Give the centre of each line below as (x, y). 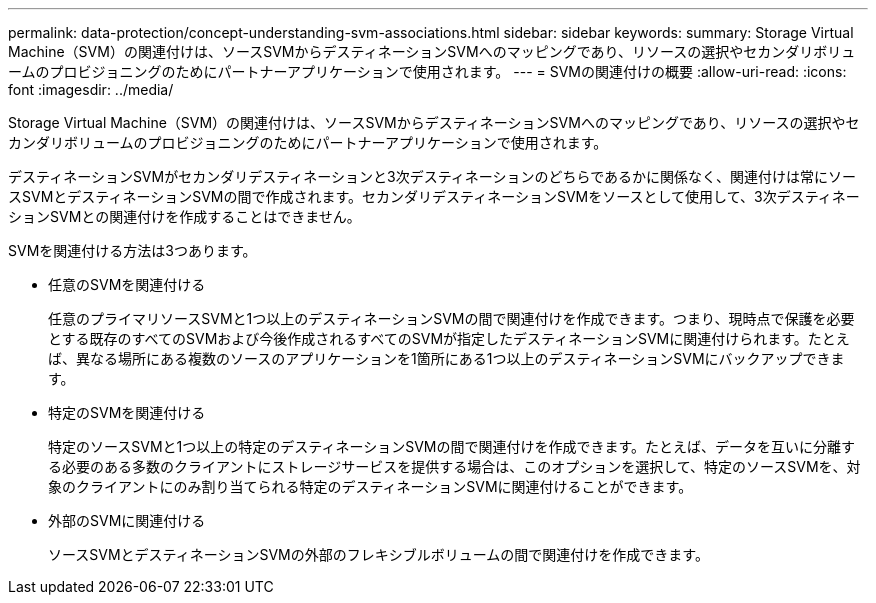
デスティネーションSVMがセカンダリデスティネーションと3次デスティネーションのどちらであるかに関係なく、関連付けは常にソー (432, 176)
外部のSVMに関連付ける (127, 520)
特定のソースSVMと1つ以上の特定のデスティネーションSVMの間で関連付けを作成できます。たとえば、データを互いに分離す (452, 446)
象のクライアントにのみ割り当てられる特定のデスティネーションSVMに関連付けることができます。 (370, 486)
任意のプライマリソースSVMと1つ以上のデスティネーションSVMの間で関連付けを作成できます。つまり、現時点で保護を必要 (451, 318)
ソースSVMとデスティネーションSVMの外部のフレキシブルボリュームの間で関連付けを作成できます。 (378, 554)
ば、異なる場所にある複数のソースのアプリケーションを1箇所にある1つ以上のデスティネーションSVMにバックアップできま (446, 358)
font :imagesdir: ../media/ (91, 89)
